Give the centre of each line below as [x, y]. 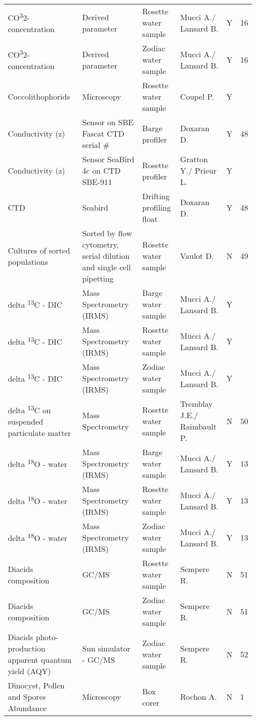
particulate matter [40, 433]
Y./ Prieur [198, 170]
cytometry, [101, 244]
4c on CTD [101, 170]
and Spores [27, 697]
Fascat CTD [103, 133]
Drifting [156, 196]
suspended [26, 422]
